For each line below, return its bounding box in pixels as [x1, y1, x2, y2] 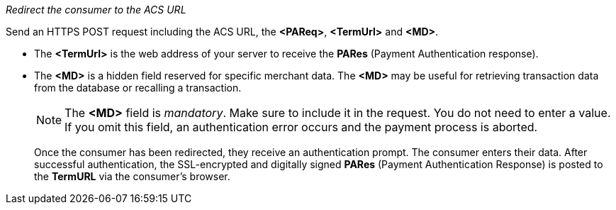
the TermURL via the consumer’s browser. [34, 170, 230, 182]
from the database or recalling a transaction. [34, 82, 242, 94]
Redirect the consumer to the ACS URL [6, 4, 186, 16]
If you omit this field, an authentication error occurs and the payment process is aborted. [65, 120, 538, 134]
